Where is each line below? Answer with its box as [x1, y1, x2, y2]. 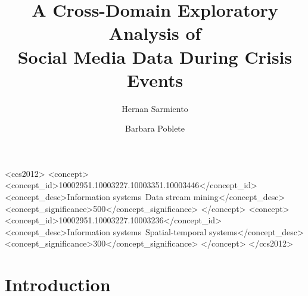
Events [126, 67, 183, 92]
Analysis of [108, 21, 201, 45]
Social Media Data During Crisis [17, 44, 293, 68]
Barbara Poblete [125, 122, 185, 135]
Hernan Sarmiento [122, 102, 188, 114]
